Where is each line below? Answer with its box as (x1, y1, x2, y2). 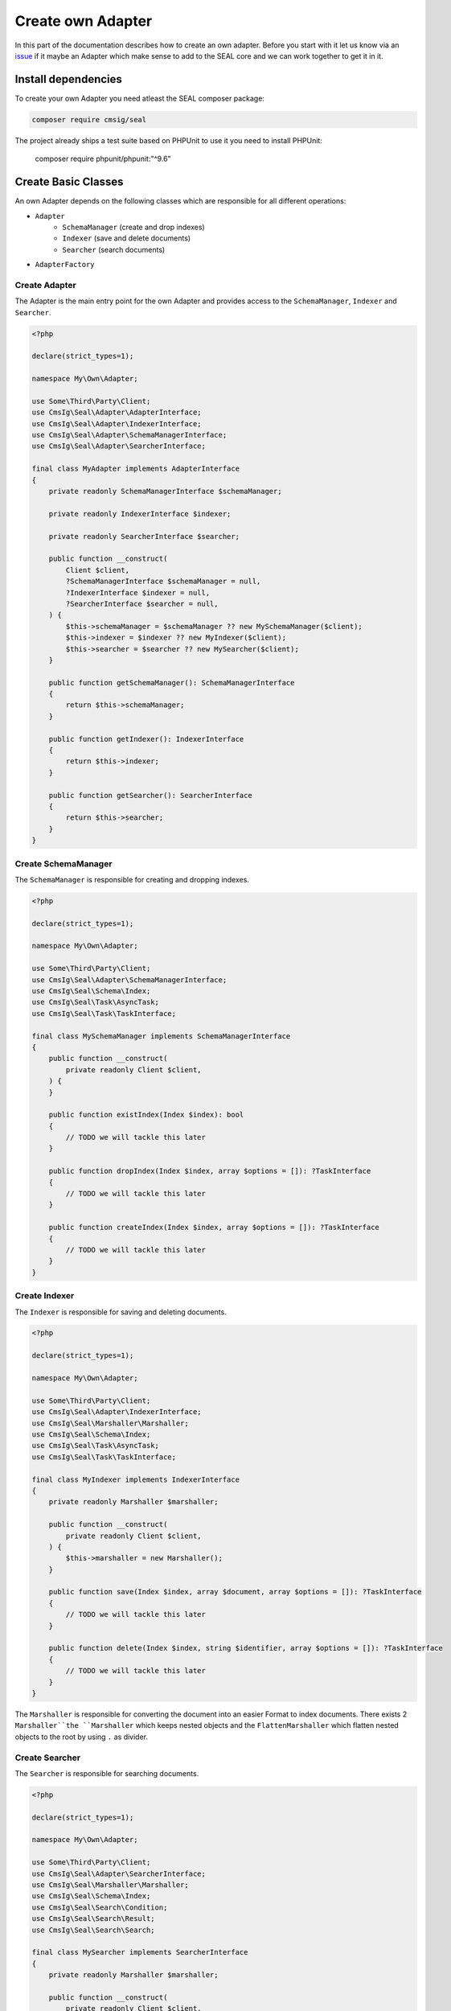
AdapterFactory (35, 260, 96, 269)
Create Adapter (14, 279, 76, 290)
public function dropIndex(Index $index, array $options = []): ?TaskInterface (48, 1166, 371, 1176)
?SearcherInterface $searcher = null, (65, 599, 219, 608)
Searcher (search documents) (62, 245, 166, 254)
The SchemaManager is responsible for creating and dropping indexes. (14, 874, 249, 884)
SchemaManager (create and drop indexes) (62, 222, 205, 232)
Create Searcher (14, 1752, 80, 1763)
